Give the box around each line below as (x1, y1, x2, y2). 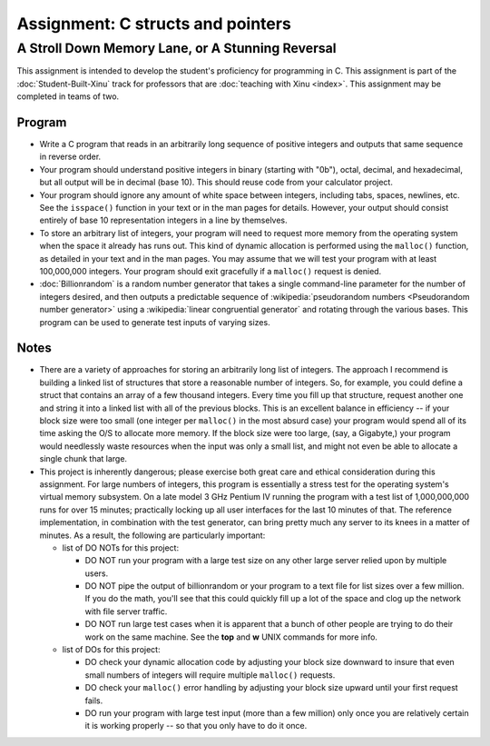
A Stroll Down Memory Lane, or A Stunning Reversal (16, 40, 337, 56)
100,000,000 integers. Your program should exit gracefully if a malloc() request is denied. (39, 265, 382, 276)
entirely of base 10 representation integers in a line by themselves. (39, 214, 288, 226)
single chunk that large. (39, 453, 127, 464)
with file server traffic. (84, 605, 168, 617)
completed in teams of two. (16, 91, 120, 102)
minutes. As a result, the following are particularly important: (39, 530, 266, 541)
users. (84, 568, 109, 579)
